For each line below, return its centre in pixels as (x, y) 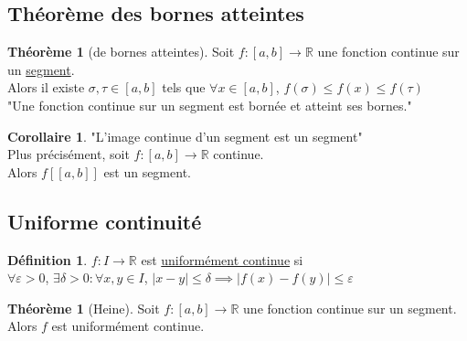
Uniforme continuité (105, 221)
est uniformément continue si (222, 259)
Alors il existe (46, 87)
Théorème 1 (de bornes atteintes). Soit (121, 52)
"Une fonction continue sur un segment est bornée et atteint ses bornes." (210, 105)
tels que (184, 87)
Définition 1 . (48, 259)
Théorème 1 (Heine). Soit (84, 308)
